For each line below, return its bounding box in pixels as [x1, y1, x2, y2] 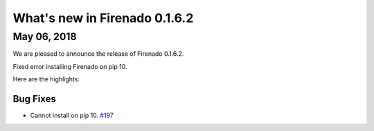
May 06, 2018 [12, 30, 77, 43]
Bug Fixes [12, 93, 57, 105]
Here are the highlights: [12, 75, 80, 83]
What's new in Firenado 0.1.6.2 [12, 10, 194, 26]
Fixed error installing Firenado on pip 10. [12, 62, 127, 70]
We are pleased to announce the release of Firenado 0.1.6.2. [12, 50, 184, 58]
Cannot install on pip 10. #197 [30, 111, 114, 120]
